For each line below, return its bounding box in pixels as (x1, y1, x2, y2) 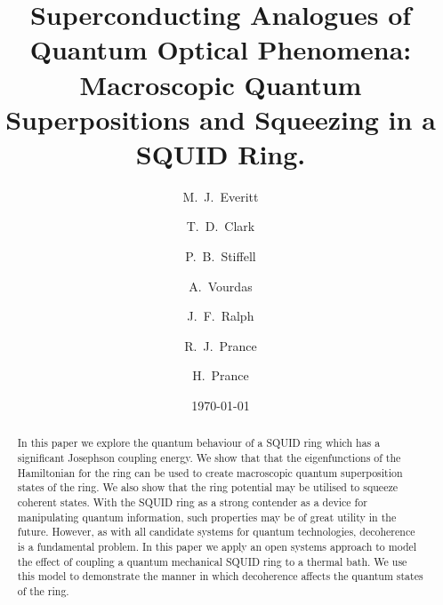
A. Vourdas (189, 276, 253, 295)
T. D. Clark (186, 217, 255, 235)
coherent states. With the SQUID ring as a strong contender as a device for (17, 495, 367, 510)
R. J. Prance (184, 336, 257, 354)
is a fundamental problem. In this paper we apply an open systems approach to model (17, 539, 417, 554)
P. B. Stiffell (185, 247, 256, 266)
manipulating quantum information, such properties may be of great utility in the (17, 509, 397, 524)
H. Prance (192, 366, 249, 385)
